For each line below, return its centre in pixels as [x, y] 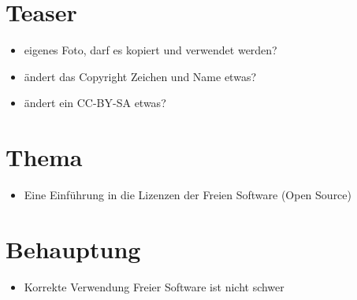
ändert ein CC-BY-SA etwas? [95, 103]
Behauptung [73, 248]
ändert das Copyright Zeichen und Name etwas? [140, 76]
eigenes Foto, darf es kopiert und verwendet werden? [151, 50]
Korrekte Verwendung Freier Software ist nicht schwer [154, 286]
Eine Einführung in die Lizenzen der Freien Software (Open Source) [188, 195]
